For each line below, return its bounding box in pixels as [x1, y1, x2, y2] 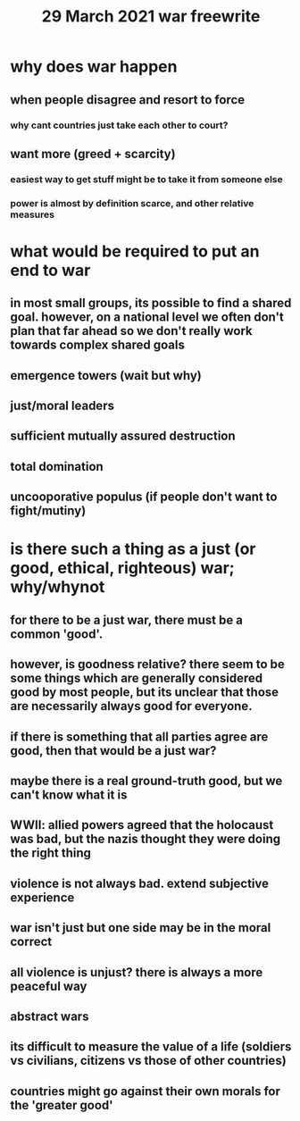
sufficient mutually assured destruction [10, 429, 236, 444]
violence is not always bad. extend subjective [10, 875, 270, 891]
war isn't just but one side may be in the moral [10, 920, 271, 935]
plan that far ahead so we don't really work [10, 323, 253, 339]
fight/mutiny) [10, 503, 87, 519]
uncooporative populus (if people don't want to [10, 489, 278, 505]
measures [10, 208, 54, 221]
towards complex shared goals [10, 338, 186, 353]
